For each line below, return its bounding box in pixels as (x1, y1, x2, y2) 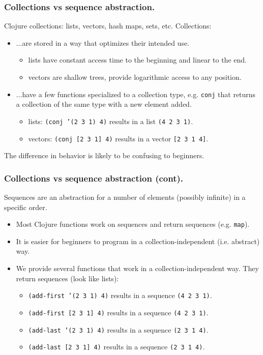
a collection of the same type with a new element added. (16, 99, 192, 109)
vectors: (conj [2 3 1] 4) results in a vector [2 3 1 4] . (28, 133, 209, 143)
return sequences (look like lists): (16, 273, 119, 283)
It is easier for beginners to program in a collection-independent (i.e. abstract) (16, 235, 260, 246)
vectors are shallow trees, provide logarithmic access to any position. (28, 72, 242, 82)
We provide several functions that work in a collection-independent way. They (16, 263, 259, 273)
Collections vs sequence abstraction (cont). (4, 171, 183, 184)
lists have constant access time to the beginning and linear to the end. (28, 54, 247, 65)
